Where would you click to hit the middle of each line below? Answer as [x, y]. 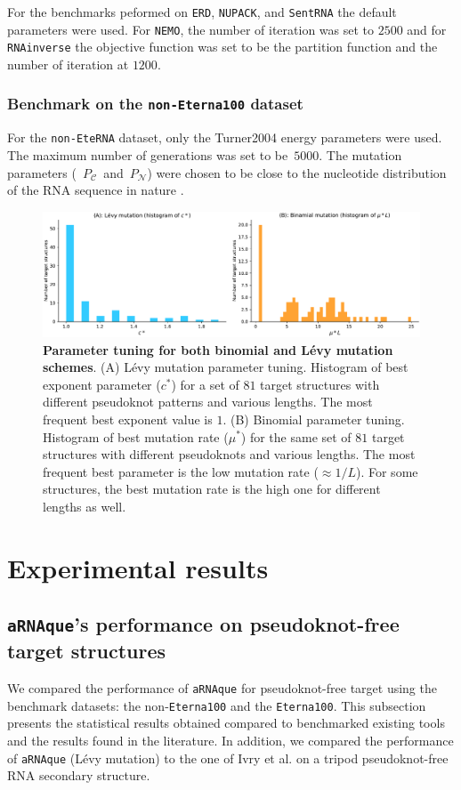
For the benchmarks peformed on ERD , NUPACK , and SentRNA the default [202, 12]
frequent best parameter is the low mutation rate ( [181, 471]
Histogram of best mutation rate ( [136, 436]
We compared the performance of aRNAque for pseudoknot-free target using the [222, 688]
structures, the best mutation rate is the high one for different [212, 489]
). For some [387, 471]
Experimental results [138, 567]
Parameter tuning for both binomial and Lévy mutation [218, 349]
